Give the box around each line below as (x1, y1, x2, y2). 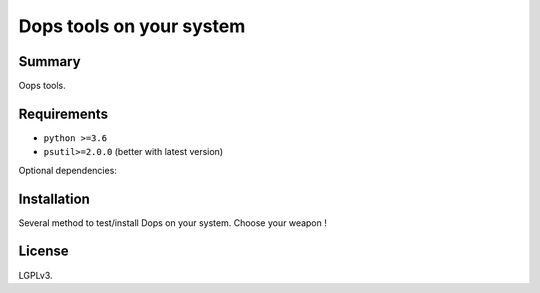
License (18, 243, 69, 260)
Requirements (18, 105, 109, 122)
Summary (18, 53, 81, 70)
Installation (18, 190, 90, 207)
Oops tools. (18, 80, 67, 92)
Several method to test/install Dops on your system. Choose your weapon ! (18, 216, 327, 229)
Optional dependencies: (18, 164, 117, 176)
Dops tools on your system (18, 15, 246, 37)
